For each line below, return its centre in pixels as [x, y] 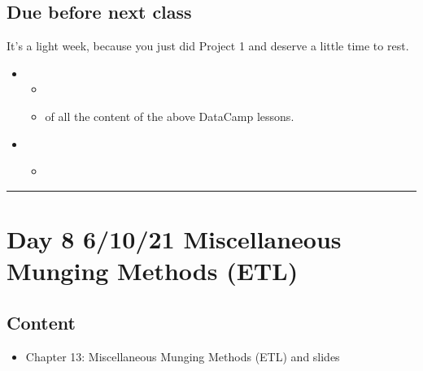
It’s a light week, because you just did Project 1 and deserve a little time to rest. [208, 46]
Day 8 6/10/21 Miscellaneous [174, 238]
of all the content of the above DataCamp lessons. [170, 116]
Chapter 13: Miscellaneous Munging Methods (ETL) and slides [183, 356]
